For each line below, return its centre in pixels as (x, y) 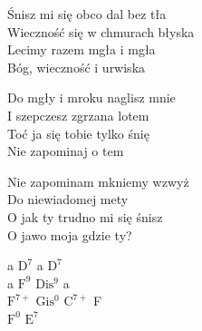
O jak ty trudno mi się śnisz (85, 216)
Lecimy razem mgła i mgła (82, 49)
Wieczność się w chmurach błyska (101, 31)
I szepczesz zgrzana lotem (78, 115)
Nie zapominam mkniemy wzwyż (98, 181)
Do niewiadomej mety (68, 199)
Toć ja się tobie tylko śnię (78, 133)
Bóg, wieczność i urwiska (77, 67)
